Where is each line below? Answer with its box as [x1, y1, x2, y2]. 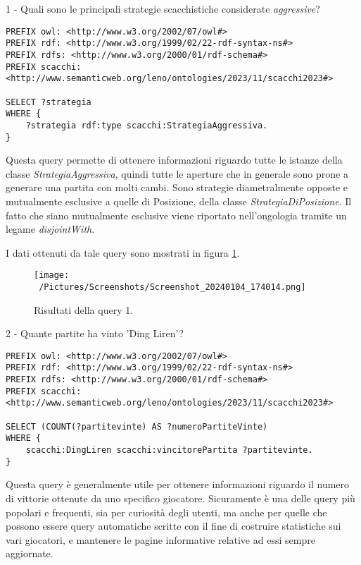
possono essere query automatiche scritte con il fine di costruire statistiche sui [6, 518, 341, 533]
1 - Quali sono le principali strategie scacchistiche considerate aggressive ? [6, 1, 320, 16]
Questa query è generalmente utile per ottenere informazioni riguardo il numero [6, 477, 350, 492]
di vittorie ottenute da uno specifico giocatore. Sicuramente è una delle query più [6, 490, 355, 505]
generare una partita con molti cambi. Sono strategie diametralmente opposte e [6, 180, 348, 195]
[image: [34, 270, 70, 281]
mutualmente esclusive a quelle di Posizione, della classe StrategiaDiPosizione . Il [6, 193, 352, 208]
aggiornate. [6, 546, 53, 561]
